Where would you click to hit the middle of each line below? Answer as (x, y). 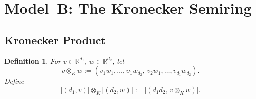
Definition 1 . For (32, 61)
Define (14, 81)
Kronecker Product (55, 40)
